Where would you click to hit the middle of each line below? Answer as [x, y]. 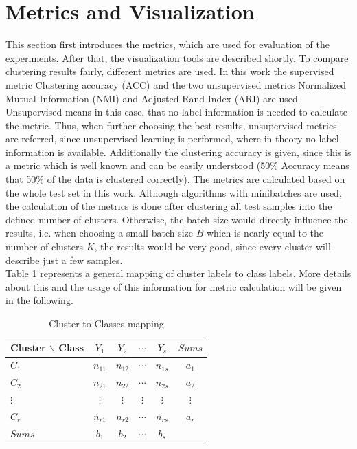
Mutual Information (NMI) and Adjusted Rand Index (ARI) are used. [153, 98]
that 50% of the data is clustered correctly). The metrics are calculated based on [175, 179]
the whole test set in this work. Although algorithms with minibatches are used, [174, 192]
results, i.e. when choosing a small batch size [99, 233]
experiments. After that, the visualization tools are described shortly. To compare [177, 57]
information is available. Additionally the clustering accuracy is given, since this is [178, 152]
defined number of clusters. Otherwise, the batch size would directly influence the [177, 219]
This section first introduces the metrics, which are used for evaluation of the [168, 44]
